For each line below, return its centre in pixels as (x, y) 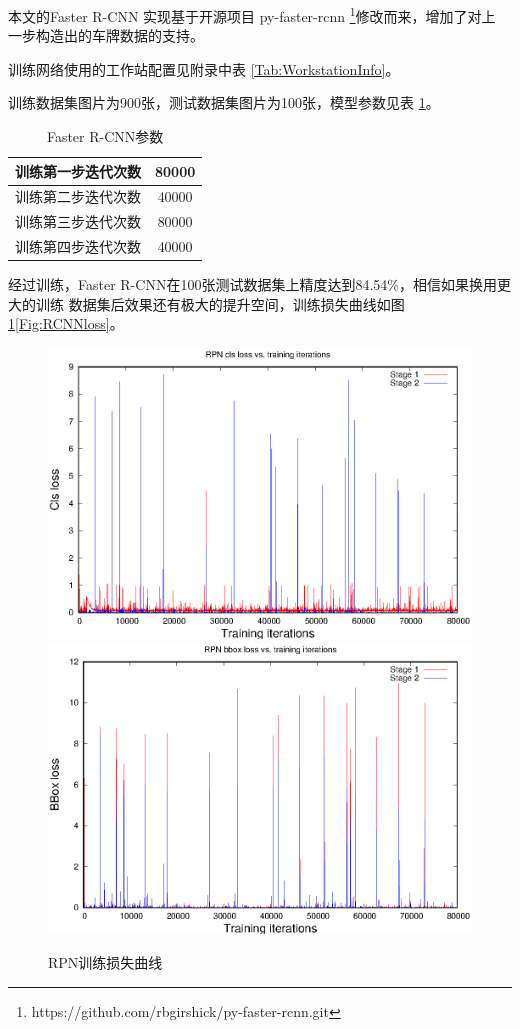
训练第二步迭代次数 (78, 196)
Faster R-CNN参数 (105, 136)
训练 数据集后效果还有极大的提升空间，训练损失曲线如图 (220, 303)
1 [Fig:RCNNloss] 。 (66, 323)
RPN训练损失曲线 (105, 961)
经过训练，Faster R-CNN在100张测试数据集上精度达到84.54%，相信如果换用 (252, 284)
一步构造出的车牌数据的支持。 (106, 35)
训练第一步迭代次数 (78, 170)
